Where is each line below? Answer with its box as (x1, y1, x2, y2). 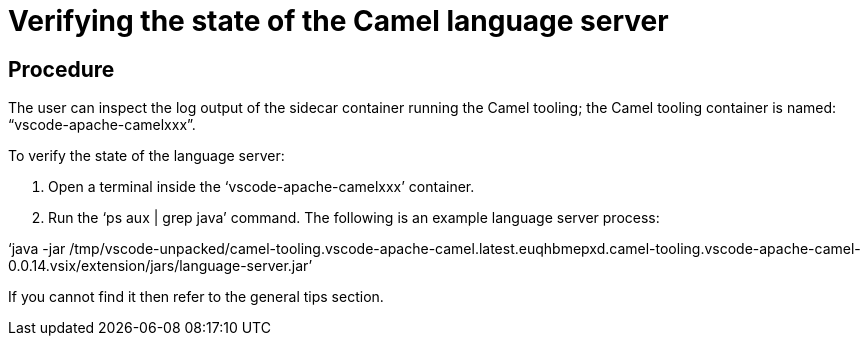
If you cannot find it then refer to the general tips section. (8, 288, 384, 306)
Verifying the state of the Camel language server (8, 4, 669, 38)
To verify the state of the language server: (8, 147, 285, 165)
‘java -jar (8, 240, 66, 258)
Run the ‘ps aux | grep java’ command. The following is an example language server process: (48, 209, 660, 227)
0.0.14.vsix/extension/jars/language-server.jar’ (8, 257, 313, 275)
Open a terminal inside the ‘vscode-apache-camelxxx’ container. (48, 178, 475, 196)
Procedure (8, 56, 115, 82)
